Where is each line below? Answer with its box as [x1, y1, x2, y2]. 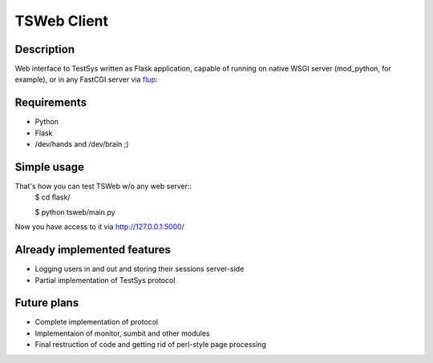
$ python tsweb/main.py [34, 207, 115, 216]
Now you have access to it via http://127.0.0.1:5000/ [14, 222, 184, 232]
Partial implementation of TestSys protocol [34, 275, 176, 284]
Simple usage [14, 160, 84, 174]
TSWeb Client [14, 12, 108, 30]
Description [14, 42, 75, 56]
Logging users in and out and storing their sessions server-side [34, 264, 245, 274]
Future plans [14, 296, 79, 310]
